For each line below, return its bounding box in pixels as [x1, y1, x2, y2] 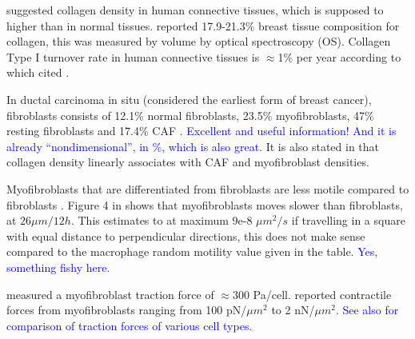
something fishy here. [6, 258, 110, 275]
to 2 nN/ [271, 301, 315, 318]
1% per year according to [277, 48, 401, 65]
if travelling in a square [291, 212, 405, 229]
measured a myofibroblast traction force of [6, 285, 214, 302]
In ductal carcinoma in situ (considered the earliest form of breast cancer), [6, 90, 372, 107]
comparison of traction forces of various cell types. [6, 317, 253, 333]
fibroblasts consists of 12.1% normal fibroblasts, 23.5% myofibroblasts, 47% [6, 106, 374, 123]
